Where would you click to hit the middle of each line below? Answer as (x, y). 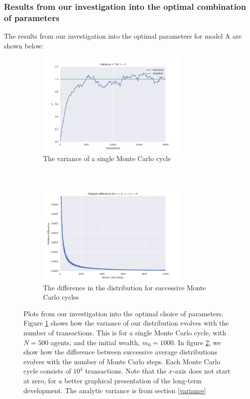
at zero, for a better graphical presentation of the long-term (113, 381)
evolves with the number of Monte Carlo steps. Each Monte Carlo (122, 361)
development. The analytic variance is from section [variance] (115, 390)
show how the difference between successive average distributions (120, 352)
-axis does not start (201, 371)
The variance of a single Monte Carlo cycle (107, 158)
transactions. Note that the (126, 371)
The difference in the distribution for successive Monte (125, 287)
